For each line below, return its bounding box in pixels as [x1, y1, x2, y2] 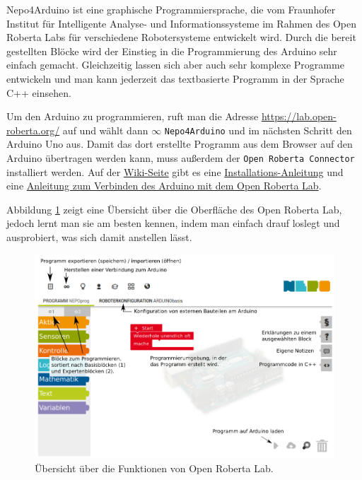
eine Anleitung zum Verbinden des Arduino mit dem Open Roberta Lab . [6, 178, 322, 193]
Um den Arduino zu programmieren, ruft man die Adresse [6, 109, 259, 124]
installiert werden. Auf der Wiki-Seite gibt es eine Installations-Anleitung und [6, 164, 344, 179]
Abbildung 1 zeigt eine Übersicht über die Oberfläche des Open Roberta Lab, [6, 201, 342, 216]
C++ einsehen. [6, 85, 71, 100]
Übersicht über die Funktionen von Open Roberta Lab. [35, 461, 274, 476]
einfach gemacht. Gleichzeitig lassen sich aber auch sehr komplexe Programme [6, 57, 344, 72]
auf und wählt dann [62, 122, 148, 137]
